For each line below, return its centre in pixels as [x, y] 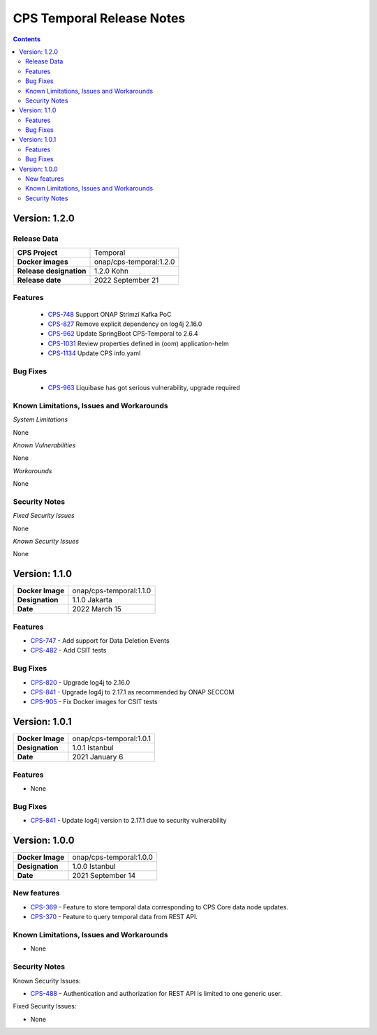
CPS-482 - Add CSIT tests [68, 650]
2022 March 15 [97, 609]
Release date [39, 280]
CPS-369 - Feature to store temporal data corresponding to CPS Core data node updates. [160, 907]
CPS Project [37, 253]
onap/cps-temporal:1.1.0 [112, 591]
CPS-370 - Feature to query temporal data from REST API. [114, 917]
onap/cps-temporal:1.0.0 [113, 857]
